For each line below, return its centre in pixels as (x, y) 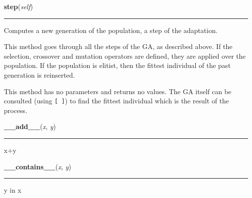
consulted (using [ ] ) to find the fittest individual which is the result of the (117, 101)
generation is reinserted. (39, 74)
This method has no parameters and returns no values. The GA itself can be (118, 91)
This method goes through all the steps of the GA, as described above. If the (118, 46)
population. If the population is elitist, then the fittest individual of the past (117, 65)
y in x (13, 190)
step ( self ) (18, 6)
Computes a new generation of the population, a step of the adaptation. (111, 30)
